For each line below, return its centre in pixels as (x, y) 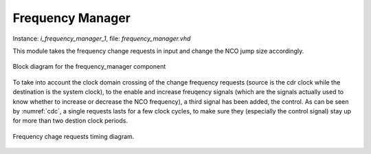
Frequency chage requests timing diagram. (74, 136)
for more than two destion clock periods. (70, 121)
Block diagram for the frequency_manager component (89, 67)
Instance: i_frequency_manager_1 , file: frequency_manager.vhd (102, 38)
